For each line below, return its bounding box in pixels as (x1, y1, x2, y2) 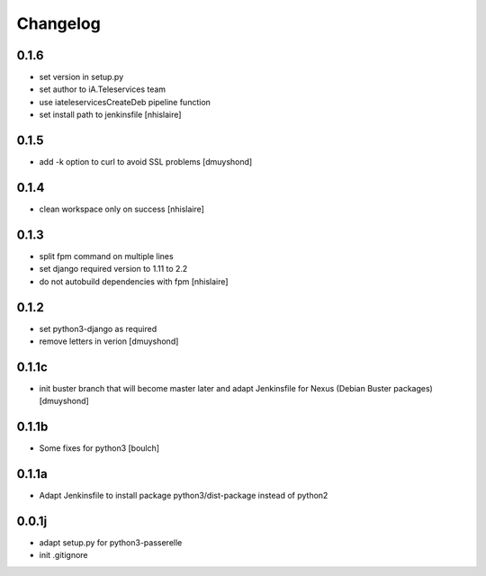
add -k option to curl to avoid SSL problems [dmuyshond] (39, 157, 253, 167)
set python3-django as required (39, 323, 157, 334)
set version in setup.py (39, 72, 124, 83)
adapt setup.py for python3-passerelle (39, 537, 183, 548)
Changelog (16, 13, 101, 33)
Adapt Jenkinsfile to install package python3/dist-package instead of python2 (39, 490, 328, 501)
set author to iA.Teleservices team (39, 84, 166, 94)
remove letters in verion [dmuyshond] (39, 336, 179, 346)
